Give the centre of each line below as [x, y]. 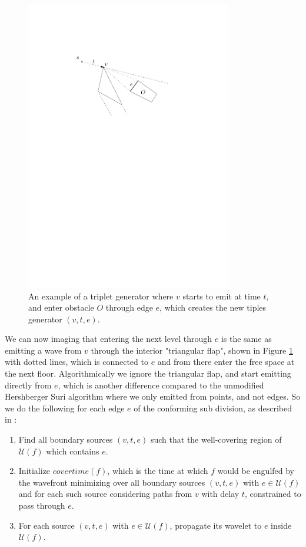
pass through [42, 505]
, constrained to [273, 494]
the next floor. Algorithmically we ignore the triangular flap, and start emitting [148, 373]
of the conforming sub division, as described [213, 408]
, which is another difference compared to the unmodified [161, 385]
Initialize [34, 471]
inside [281, 525]
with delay [220, 494]
